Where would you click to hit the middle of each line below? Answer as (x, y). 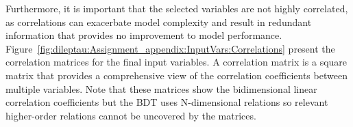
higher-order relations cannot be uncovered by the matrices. (131, 115)
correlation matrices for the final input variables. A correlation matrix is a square (176, 62)
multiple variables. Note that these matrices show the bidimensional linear (161, 88)
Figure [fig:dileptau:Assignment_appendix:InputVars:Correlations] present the (170, 48)
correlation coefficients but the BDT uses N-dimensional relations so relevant (167, 102)
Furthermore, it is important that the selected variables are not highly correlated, (177, 8)
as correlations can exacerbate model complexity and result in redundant (159, 22)
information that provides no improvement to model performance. (144, 35)
